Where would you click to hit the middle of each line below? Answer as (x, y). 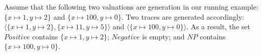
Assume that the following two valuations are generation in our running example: (131, 7)
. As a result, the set (218, 26)
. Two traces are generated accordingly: (183, 16)
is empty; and (163, 36)
